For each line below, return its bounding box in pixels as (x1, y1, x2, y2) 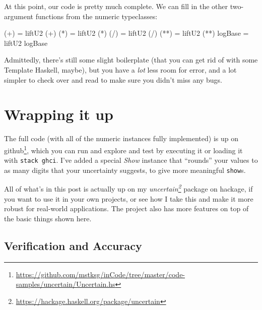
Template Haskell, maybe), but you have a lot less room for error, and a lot (4, 64, 237, 75)
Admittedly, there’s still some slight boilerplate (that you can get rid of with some (4, 54, 258, 65)
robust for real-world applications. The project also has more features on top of (4, 203, 249, 214)
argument (4, 11, 33, 21)
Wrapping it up (4, 104, 113, 125)
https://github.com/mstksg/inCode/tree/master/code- (16, 269, 185, 279)
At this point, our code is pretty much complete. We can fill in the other (4, 1, 228, 11)
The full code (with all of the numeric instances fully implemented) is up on (4, 133, 238, 144)
